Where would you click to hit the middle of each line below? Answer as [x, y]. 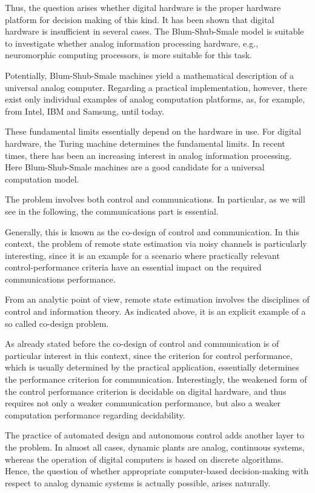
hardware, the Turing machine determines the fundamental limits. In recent [145, 143]
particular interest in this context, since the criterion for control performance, [149, 355]
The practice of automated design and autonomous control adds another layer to [154, 435]
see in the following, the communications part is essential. [112, 211]
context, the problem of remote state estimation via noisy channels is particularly [156, 243]
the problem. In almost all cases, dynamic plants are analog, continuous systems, [155, 447]
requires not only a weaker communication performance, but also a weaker [143, 403]
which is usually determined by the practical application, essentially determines [152, 367]
